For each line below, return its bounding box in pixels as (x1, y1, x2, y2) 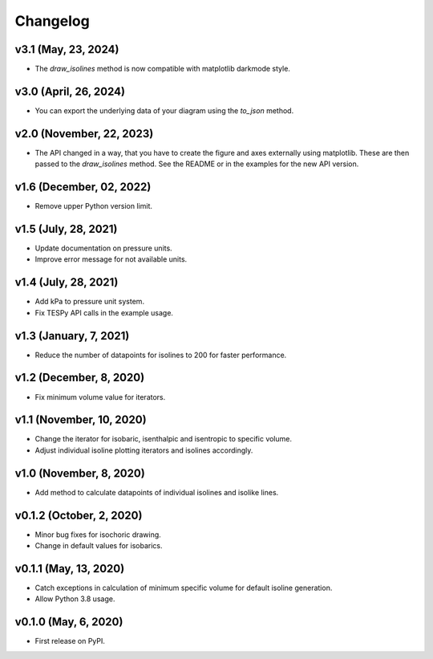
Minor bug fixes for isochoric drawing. (34, 530, 162, 539)
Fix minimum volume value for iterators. (34, 392, 166, 401)
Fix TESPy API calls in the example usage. (34, 307, 174, 317)
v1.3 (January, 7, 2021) (14, 329, 130, 343)
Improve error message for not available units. (34, 254, 188, 264)
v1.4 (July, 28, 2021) (14, 275, 119, 289)
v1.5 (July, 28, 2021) (14, 222, 118, 236)
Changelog (14, 12, 90, 30)
